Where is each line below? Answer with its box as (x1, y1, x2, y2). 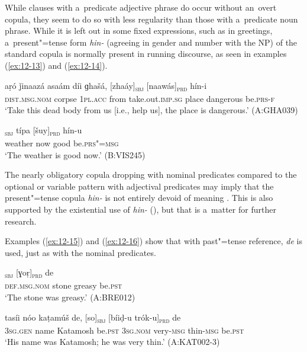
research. (5, 215, 37, 227)
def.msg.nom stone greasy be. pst (5, 279, 122, 292)
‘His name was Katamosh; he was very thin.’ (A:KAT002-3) (5, 335, 220, 348)
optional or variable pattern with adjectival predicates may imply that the (5, 180, 274, 192)
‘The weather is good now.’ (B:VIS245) (5, 148, 146, 161)
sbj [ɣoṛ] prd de (5, 266, 54, 280)
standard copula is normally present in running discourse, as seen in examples (5, 47, 287, 60)
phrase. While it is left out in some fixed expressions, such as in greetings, (5, 24, 273, 37)
